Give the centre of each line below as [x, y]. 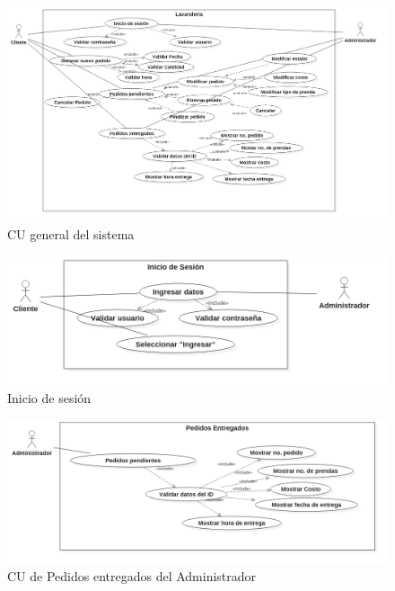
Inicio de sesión [49, 397]
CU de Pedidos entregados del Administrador [132, 575]
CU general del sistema [71, 233]
